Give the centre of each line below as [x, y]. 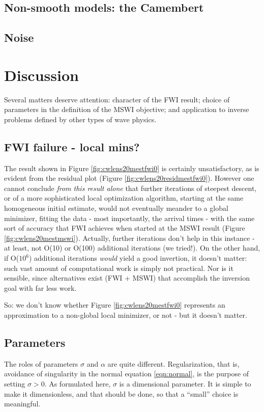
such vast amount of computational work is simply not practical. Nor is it [119, 268]
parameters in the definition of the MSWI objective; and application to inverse [127, 109]
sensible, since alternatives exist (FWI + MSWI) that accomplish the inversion [127, 278]
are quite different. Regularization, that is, [173, 363]
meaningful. [22, 404]
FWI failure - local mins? [72, 146]
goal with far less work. [40, 287]
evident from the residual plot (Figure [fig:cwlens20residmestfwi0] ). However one [129, 178]
